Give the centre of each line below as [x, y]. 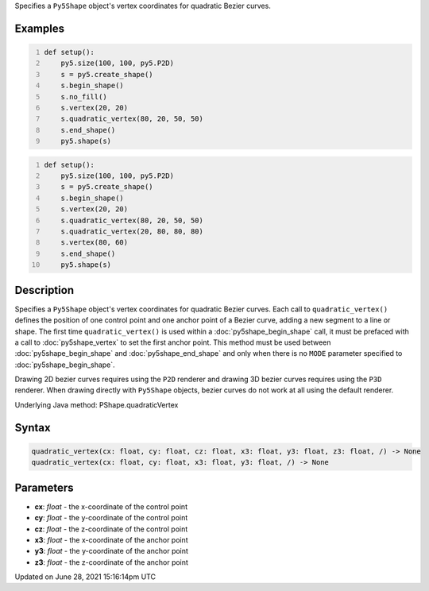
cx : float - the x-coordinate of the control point [111, 506]
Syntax [33, 428]
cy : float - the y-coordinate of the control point [111, 518]
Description [44, 290]
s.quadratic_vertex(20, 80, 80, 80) [132, 232]
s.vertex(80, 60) [95, 243]
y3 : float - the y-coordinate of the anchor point [111, 551]
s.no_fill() [84, 97]
